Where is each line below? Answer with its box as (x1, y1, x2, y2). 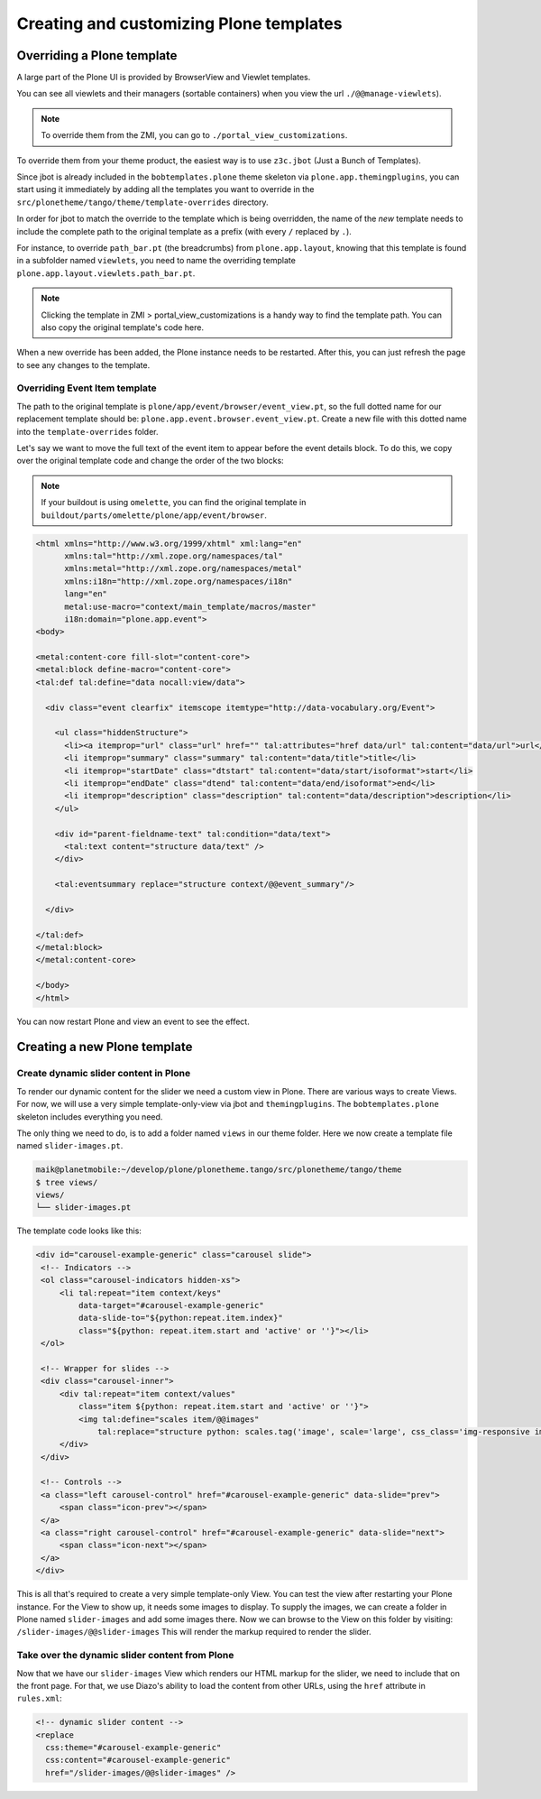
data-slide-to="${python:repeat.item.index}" (78, 1313, 283, 1324)
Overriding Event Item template (16, 382, 157, 394)
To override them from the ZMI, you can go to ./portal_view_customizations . (41, 130, 348, 141)
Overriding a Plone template (16, 48, 178, 63)
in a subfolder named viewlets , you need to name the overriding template (16, 255, 297, 266)
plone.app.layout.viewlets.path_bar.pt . (16, 267, 196, 279)
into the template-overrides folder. (16, 426, 159, 437)
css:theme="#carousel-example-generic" (45, 1742, 222, 1753)
